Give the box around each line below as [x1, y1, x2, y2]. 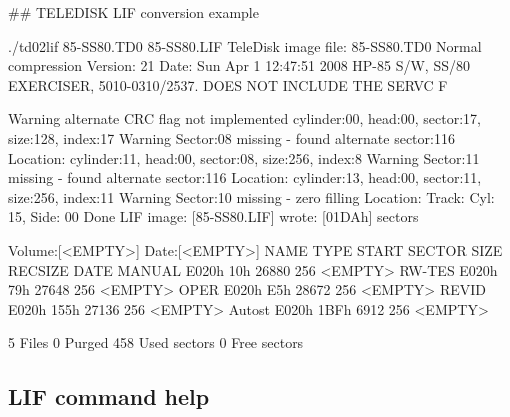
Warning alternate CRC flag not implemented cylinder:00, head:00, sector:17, [8, 108, 481, 129]
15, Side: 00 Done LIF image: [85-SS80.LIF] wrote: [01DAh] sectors [8, 206, 419, 227]
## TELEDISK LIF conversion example [8, 2, 259, 22]
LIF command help [8, 381, 210, 412]
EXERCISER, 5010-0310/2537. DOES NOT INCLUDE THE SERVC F [8, 74, 448, 95]
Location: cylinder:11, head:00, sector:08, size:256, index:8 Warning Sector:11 [8, 147, 480, 168]
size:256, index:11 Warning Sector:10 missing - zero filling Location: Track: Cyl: [8, 186, 495, 207]
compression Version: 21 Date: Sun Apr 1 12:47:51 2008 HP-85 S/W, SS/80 [8, 55, 470, 76]
